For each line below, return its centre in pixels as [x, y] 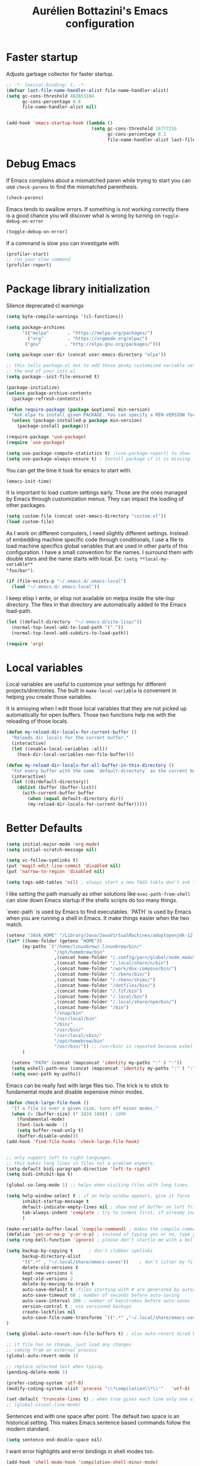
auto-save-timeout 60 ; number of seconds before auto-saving [101, 1296]
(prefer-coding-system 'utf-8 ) [45, 1383]
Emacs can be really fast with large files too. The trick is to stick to [87, 1085]
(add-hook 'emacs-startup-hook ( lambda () [60, 123]
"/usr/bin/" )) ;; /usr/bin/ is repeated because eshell [125, 1047]
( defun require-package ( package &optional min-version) [78, 410]
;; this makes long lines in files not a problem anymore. [81, 1163]
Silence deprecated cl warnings [45, 306]
